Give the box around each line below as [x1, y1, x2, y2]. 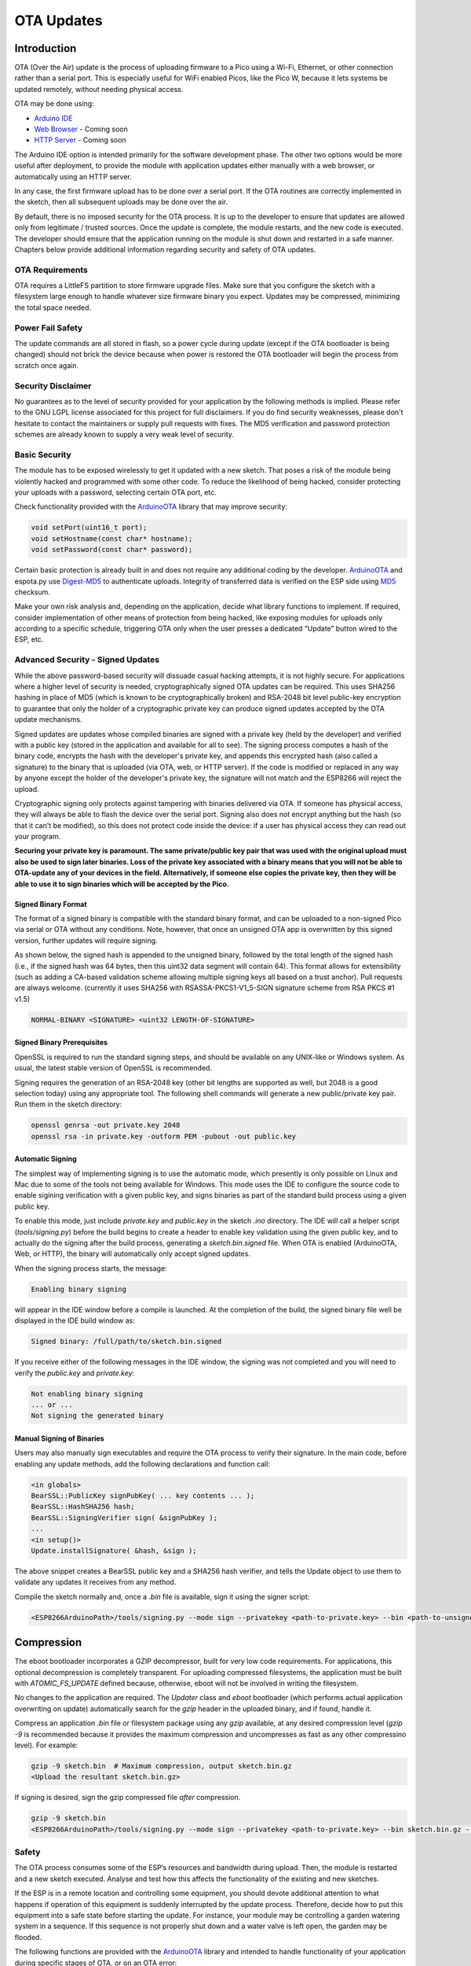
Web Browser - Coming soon [34, 124, 129, 134]
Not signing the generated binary [31, 1412, 164, 1420]
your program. [14, 832, 61, 841]
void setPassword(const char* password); [31, 545, 193, 554]
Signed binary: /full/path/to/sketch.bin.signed [31, 1337, 222, 1346]
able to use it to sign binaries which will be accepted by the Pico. [14, 879, 229, 889]
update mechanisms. [14, 715, 82, 724]
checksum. [14, 587, 51, 597]
